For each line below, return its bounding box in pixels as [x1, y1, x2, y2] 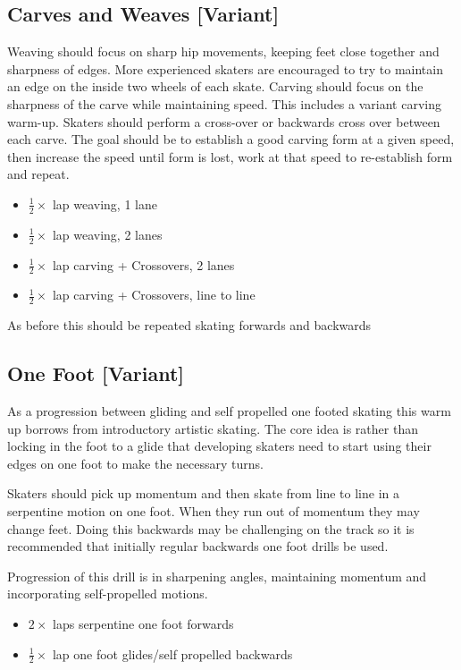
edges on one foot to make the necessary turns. [7, 454, 264, 472]
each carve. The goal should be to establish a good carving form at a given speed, [7, 130, 455, 148]
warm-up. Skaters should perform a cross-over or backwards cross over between [7, 112, 440, 131]
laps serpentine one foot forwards [53, 615, 234, 632]
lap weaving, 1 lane [52, 194, 157, 213]
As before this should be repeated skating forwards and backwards [7, 316, 372, 335]
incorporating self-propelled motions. [7, 584, 208, 603]
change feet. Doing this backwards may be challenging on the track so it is [7, 519, 415, 538]
